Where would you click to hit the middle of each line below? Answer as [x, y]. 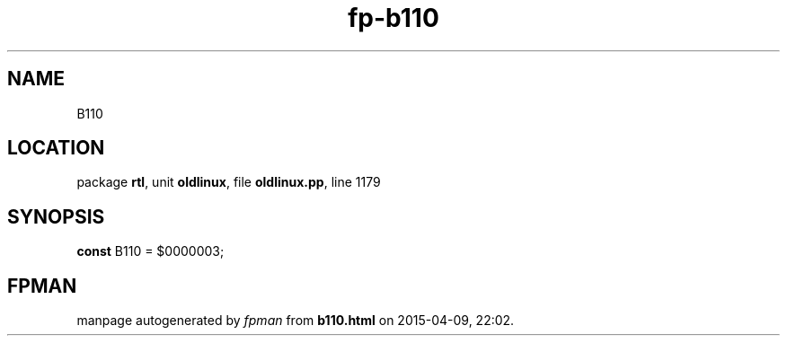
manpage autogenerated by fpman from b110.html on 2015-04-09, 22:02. [296, 321]
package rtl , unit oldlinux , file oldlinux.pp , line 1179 [229, 182]
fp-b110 [393, 18]
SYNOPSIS [56, 216]
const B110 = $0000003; [150, 251]
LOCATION [56, 148]
